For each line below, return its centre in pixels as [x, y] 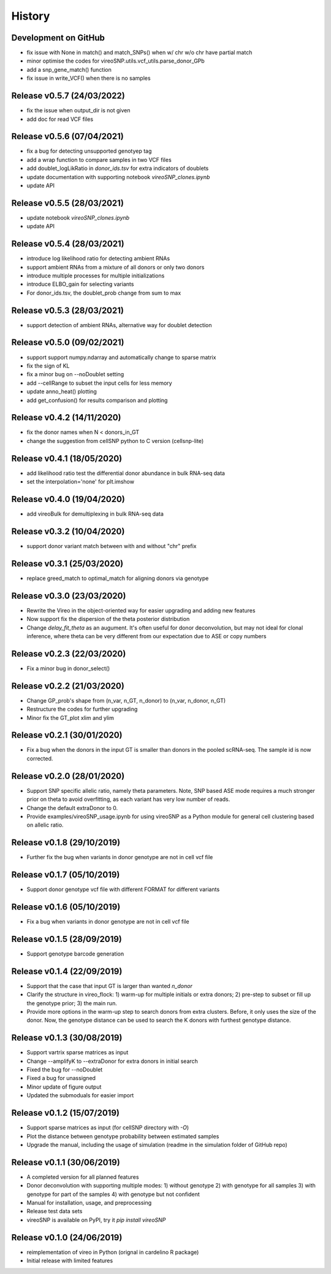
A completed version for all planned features [83, 1177]
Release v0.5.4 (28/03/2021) [68, 244]
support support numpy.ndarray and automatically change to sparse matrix [121, 357]
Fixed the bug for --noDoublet [65, 1070]
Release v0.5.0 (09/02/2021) [68, 343]
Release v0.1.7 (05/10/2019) [66, 875]
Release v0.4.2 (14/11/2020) [67, 418]
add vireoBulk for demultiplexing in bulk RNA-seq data [95, 514]
